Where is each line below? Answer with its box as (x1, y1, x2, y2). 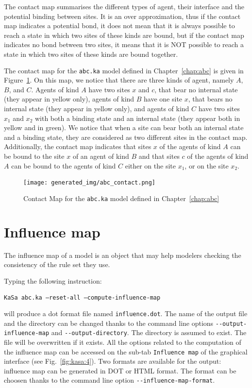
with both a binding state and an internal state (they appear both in (34, 113, 240, 123)
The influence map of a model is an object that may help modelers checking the (4, 250, 241, 260)
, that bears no (188, 94, 233, 104)
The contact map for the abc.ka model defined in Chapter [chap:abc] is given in (4, 65, 244, 75)
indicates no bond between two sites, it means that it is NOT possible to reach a (4, 39, 244, 50)
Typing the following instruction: (4, 275, 102, 286)
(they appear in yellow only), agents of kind (4, 94, 134, 104)
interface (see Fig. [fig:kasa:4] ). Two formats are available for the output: (4, 356, 221, 366)
